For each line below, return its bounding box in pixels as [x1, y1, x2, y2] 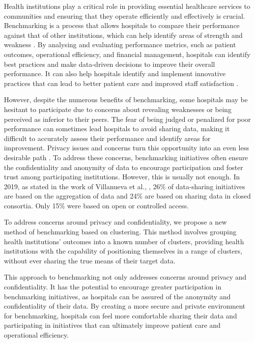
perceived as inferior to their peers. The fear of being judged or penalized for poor [4, 114, 251, 124]
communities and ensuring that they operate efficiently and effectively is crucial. [4, 10, 245, 21]
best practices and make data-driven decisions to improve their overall [4, 58, 215, 69]
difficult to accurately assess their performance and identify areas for [4, 133, 211, 143]
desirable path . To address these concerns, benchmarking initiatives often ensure [4, 152, 248, 162]
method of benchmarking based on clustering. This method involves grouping [4, 227, 236, 237]
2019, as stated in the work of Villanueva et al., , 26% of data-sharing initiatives [4, 181, 245, 191]
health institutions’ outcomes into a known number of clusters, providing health [4, 236, 244, 246]
